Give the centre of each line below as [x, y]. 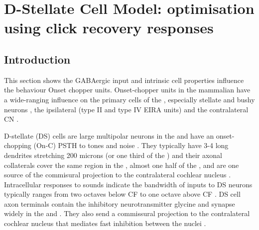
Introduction [37, 59]
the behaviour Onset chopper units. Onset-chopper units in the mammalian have [127, 90]
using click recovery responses [109, 28]
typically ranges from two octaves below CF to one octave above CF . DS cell [122, 194]
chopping [18, 145]
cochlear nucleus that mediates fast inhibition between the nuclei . [105, 223]
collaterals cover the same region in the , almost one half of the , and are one [122, 165]
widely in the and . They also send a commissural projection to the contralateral [127, 213]
